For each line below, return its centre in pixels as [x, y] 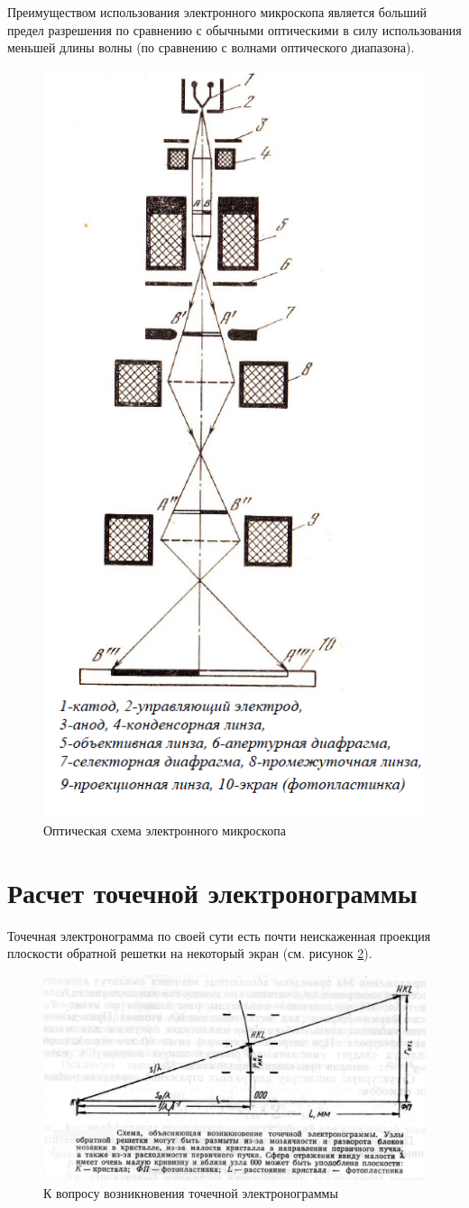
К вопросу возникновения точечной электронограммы [191, 1192]
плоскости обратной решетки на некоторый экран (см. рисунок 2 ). [190, 953]
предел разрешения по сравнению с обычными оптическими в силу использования [234, 29]
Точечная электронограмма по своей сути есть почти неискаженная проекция [219, 935]
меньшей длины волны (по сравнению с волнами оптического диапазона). [211, 47]
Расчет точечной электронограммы [212, 892]
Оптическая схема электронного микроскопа [165, 830]
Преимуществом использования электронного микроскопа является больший [217, 12]
